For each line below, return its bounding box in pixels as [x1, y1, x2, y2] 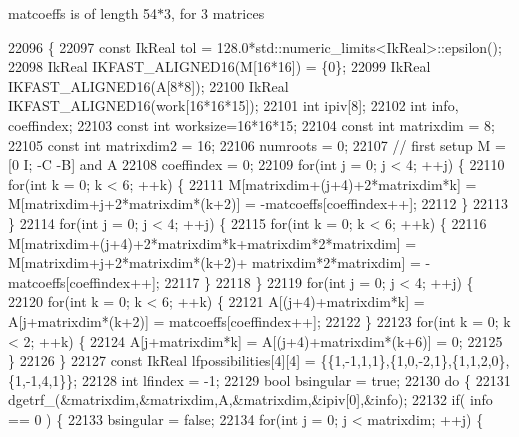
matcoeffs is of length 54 [8, 3, 158, 23]
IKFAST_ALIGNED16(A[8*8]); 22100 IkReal [8, 75, 289, 96]
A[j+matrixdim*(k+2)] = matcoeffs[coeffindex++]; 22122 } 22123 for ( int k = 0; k [8, 310, 511, 331]
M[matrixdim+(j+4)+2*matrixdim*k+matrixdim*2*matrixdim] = [8, 232, 417, 253]
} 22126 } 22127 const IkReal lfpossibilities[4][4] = [8, 350, 316, 371]
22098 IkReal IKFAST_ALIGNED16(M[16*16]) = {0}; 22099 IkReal [8, 56, 431, 77]
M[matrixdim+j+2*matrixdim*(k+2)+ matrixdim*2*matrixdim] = [8, 252, 421, 273]
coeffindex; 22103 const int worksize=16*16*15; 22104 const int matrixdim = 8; [8, 114, 495, 135]
